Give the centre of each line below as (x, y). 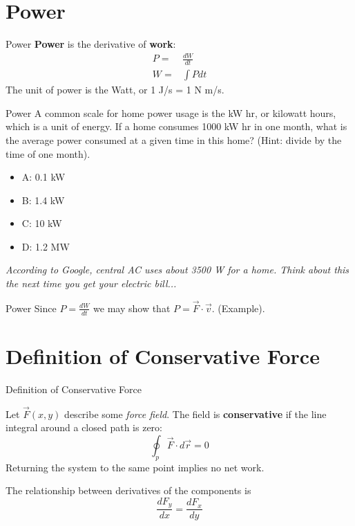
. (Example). (238, 308)
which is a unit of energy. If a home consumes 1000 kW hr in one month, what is (176, 126)
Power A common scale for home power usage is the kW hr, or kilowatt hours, (171, 112)
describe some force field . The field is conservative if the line (195, 414)
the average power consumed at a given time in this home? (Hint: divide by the (174, 139)
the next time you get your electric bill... (91, 283)
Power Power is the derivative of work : (91, 44)
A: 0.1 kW (44, 177)
